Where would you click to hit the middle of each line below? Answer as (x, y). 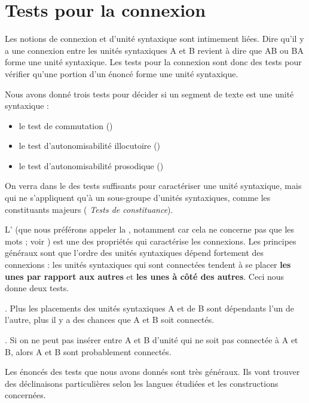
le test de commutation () (66, 125)
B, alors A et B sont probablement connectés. (88, 351)
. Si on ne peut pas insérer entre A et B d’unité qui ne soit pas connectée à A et (152, 340)
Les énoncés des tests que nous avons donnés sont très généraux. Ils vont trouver (152, 372)
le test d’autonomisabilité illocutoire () (90, 146)
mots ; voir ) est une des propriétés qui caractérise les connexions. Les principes (151, 241)
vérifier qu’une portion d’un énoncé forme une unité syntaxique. (122, 73)
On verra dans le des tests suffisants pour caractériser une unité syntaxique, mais (153, 186)
